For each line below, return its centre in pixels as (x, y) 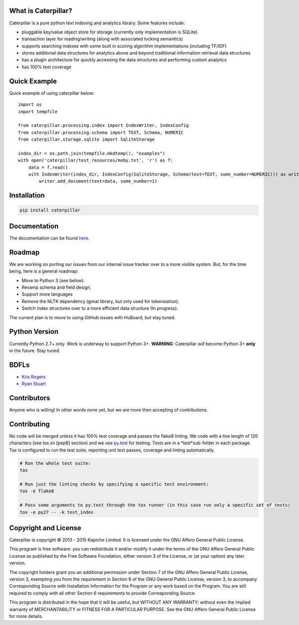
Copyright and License (45, 528)
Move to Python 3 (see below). (53, 280)
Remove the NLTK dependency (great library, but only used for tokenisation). (100, 301)
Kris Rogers (34, 377)
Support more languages (47, 294)
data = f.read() (48, 167)
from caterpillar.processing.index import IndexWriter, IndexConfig (103, 125)
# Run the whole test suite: (55, 463)
